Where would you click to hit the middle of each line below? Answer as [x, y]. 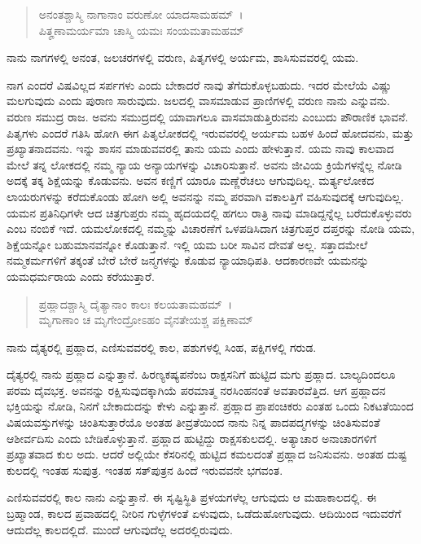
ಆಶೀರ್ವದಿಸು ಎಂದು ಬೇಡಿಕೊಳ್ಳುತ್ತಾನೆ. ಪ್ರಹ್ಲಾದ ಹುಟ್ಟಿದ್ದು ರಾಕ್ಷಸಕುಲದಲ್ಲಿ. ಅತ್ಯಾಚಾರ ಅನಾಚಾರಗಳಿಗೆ [192, 438]
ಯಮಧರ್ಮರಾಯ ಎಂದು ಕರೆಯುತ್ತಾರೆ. [81, 276]
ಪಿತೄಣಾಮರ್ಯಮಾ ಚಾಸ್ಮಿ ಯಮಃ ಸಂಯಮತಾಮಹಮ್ [141, 30]
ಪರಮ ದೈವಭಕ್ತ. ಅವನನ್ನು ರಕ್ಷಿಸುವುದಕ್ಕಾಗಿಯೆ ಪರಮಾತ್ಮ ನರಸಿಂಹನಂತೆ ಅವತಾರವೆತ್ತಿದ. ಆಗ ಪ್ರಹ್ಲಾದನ [196, 390]
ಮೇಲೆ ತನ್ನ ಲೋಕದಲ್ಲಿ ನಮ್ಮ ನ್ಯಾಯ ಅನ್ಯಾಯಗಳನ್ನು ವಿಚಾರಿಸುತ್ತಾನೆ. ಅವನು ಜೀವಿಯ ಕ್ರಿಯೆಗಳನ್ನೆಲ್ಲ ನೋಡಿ [204, 164]
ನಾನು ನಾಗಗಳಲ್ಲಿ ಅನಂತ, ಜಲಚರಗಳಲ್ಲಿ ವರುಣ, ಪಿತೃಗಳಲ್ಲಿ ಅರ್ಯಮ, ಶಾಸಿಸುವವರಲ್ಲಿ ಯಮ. [183, 57]
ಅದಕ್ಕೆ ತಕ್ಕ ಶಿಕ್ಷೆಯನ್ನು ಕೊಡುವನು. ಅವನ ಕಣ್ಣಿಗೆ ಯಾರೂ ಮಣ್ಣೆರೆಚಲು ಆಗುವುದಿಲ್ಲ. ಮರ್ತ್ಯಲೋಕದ [191, 180]
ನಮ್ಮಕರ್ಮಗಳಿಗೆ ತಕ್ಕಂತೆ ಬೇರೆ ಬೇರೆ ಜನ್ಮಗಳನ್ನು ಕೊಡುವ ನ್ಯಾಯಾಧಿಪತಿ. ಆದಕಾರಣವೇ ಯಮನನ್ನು [188, 260]
